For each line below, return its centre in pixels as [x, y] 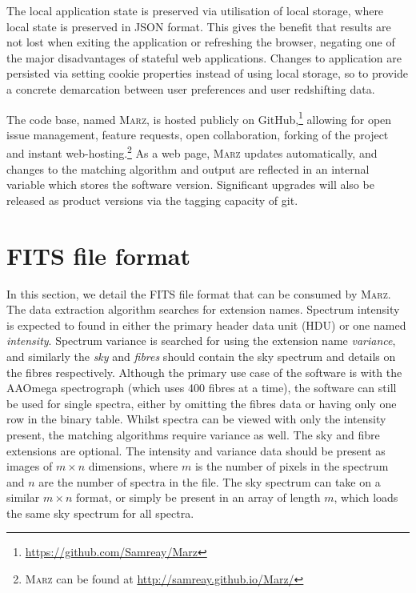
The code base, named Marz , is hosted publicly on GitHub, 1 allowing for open [199, 118]
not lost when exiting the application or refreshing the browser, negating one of [201, 42]
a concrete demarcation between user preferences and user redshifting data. [191, 88]
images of [30, 466]
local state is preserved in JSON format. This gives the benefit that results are [199, 26]
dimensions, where [133, 466]
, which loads [366, 497]
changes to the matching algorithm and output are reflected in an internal [188, 168]
